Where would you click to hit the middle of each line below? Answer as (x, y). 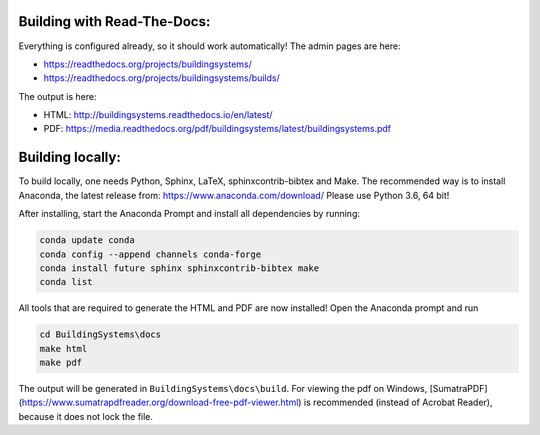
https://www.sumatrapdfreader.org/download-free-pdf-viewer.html (160, 402)
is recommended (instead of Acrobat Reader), (398, 402)
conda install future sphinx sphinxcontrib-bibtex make (179, 268)
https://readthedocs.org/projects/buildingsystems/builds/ (161, 78)
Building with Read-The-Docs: (114, 21)
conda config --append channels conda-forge (150, 254)
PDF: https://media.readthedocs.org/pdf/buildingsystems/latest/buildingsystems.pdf (217, 129)
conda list (66, 282)
